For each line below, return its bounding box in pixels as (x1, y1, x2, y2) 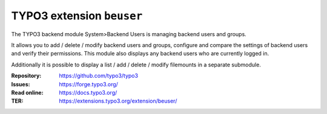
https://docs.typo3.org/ (59, 89, 117, 96)
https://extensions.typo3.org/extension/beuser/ (59, 97, 177, 105)
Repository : (11, 72, 42, 80)
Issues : (11, 80, 30, 87)
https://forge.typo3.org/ (59, 80, 118, 87)
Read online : (11, 89, 44, 96)
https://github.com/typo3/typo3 (59, 72, 139, 80)
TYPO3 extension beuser (11, 9, 143, 22)
